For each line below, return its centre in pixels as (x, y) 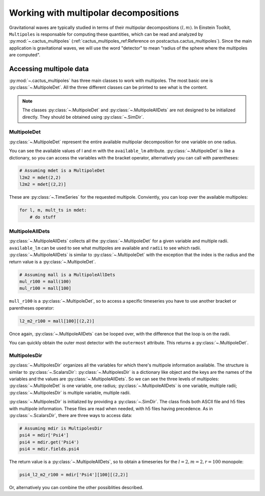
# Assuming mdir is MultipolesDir (61, 428)
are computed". (25, 55)
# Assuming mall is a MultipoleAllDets (67, 274)
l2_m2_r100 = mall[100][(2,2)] (57, 321)
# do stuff (43, 217)
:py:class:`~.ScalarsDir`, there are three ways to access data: (71, 415)
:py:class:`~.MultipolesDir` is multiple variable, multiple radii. (70, 392)
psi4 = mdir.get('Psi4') (49, 442)
